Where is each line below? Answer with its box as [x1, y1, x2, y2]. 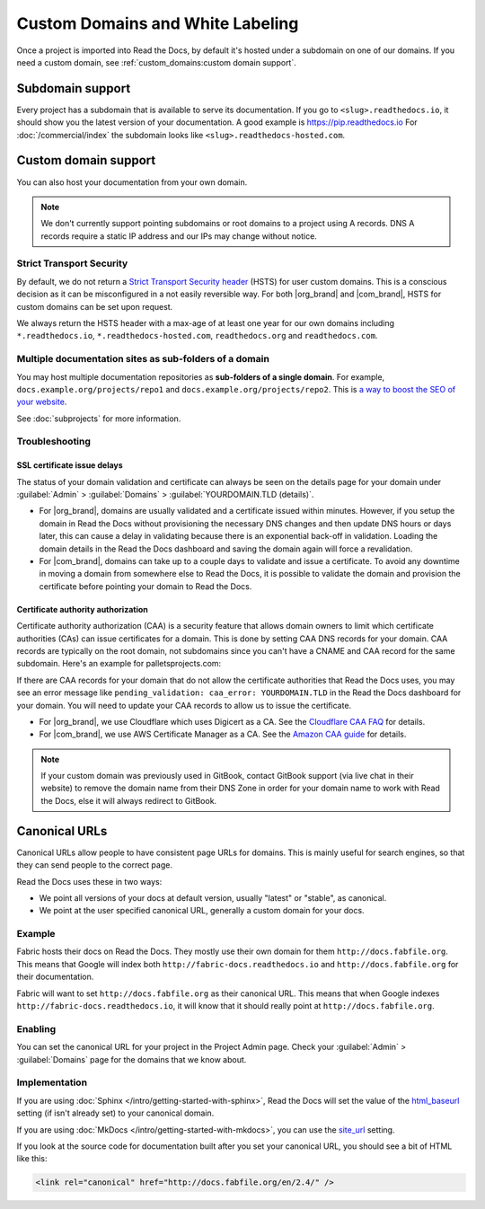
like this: [16, 1153, 48, 1164]
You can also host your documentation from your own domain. [16, 176, 248, 188]
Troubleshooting [16, 436, 92, 448]
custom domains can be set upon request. [16, 301, 173, 312]
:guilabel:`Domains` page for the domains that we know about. [16, 1054, 247, 1064]
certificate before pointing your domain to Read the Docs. [39, 580, 252, 592]
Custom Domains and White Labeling [16, 13, 299, 33]
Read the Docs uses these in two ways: [16, 876, 163, 887]
